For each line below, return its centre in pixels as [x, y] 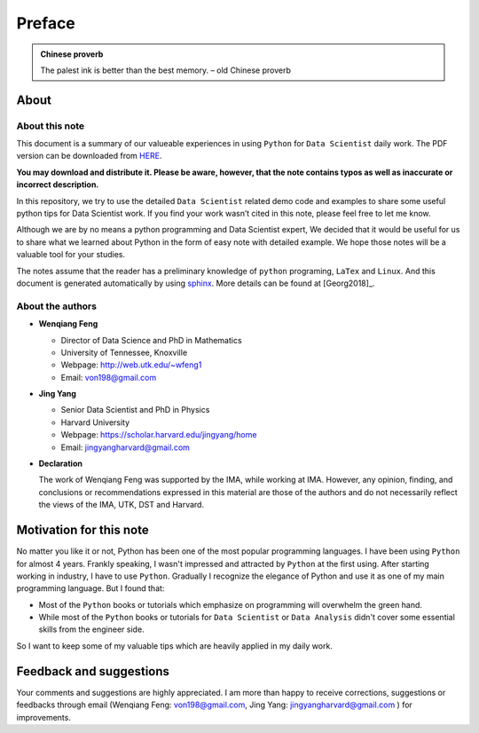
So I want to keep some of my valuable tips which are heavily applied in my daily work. [174, 646]
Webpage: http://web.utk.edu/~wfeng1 [131, 365]
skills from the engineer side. [92, 629]
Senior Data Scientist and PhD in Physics [135, 410]
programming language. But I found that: [90, 588]
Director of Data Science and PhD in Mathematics [152, 340]
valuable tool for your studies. [71, 255]
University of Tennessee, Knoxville [124, 352]
